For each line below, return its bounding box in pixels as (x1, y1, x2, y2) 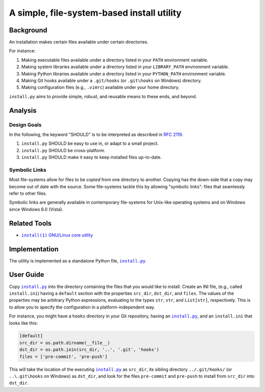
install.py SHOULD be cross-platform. (21, 147, 106, 153)
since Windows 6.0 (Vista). (9, 206, 63, 212)
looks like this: (9, 320, 38, 326)
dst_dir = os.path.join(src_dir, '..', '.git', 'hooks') (19, 347, 159, 353)
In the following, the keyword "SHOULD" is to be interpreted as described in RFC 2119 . (9, 131, 184, 137)
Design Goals (9, 121, 42, 128)
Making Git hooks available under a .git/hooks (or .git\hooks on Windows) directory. (21, 78, 202, 83)
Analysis (9, 106, 37, 115)
